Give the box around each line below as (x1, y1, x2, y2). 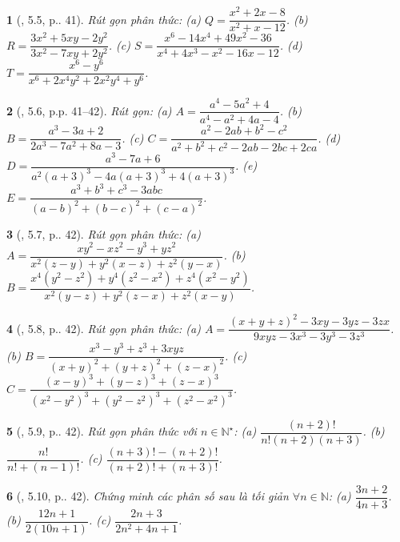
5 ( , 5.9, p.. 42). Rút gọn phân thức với (6, 423, 197, 440)
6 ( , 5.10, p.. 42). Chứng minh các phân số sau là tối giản (6, 488, 289, 504)
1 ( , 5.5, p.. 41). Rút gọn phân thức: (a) (6, 10, 201, 27)
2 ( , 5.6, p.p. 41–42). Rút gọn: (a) (6, 102, 172, 118)
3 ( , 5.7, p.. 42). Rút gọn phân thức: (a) (6, 225, 201, 242)
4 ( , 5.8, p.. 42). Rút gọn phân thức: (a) (6, 319, 201, 336)
